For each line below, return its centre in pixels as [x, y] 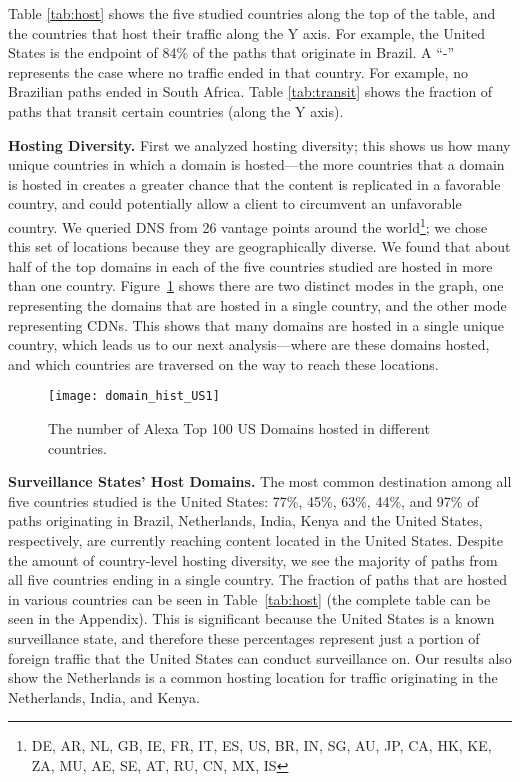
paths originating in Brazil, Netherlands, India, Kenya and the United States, [245, 520]
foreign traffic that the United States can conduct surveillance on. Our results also [260, 657]
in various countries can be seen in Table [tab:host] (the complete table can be [249, 598]
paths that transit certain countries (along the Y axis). [176, 110]
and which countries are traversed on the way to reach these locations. [223, 363]
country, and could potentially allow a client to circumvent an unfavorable [235, 203]
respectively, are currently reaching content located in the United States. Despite [255, 539]
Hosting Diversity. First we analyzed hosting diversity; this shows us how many [259, 144]
